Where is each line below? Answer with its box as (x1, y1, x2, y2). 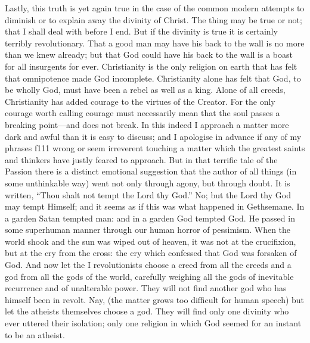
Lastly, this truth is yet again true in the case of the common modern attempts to (5, 2, 305, 14)
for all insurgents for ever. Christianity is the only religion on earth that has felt (5, 60, 297, 72)
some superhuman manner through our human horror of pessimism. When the (5, 223, 291, 236)
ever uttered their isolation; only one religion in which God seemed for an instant (5, 317, 302, 329)
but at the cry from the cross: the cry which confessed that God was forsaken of (5, 247, 297, 259)
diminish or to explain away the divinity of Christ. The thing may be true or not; (5, 13, 302, 26)
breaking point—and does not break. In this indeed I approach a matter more (5, 118, 289, 130)
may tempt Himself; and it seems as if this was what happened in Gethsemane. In (5, 200, 305, 213)
